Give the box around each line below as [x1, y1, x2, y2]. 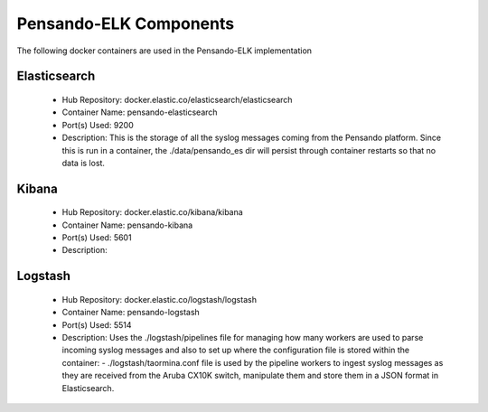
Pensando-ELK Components [16, 14, 235, 33]
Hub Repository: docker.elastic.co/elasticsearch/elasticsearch [61, 94, 293, 105]
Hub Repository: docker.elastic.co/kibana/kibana [61, 207, 243, 218]
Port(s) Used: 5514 [61, 319, 132, 330]
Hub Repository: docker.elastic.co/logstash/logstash [61, 294, 258, 304]
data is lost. [61, 157, 106, 168]
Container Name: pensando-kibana [61, 220, 193, 230]
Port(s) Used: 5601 [61, 232, 132, 243]
